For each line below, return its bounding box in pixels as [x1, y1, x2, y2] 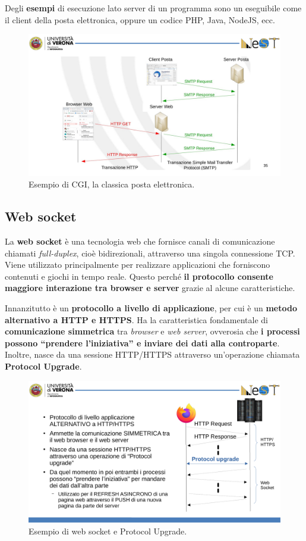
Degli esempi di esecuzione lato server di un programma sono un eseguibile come [5, 2, 302, 14]
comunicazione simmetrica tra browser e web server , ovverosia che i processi [5, 325, 300, 337]
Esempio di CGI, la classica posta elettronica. [29, 178, 195, 190]
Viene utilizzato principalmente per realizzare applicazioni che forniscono [5, 258, 270, 271]
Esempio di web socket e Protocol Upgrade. [29, 524, 187, 537]
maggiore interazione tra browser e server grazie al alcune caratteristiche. [5, 282, 295, 294]
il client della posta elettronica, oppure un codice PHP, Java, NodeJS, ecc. [5, 13, 275, 26]
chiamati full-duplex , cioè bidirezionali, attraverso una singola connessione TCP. [5, 246, 295, 259]
